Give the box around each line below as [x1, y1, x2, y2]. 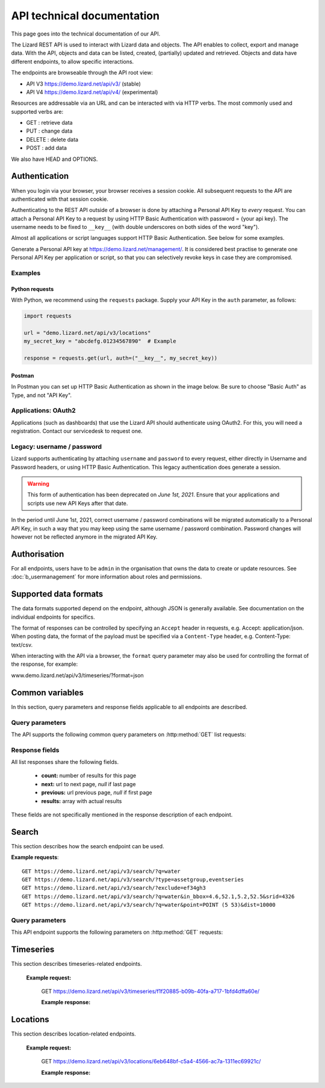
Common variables [11, 687, 84, 698]
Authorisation [11, 549, 64, 559]
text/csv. [11, 641, 33, 648]
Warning [27, 480, 49, 487]
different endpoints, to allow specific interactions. [11, 58, 134, 65]
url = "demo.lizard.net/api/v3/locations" [23, 329, 151, 336]
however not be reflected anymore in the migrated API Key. [11, 533, 158, 540]
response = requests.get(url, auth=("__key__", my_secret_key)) [23, 355, 218, 361]
